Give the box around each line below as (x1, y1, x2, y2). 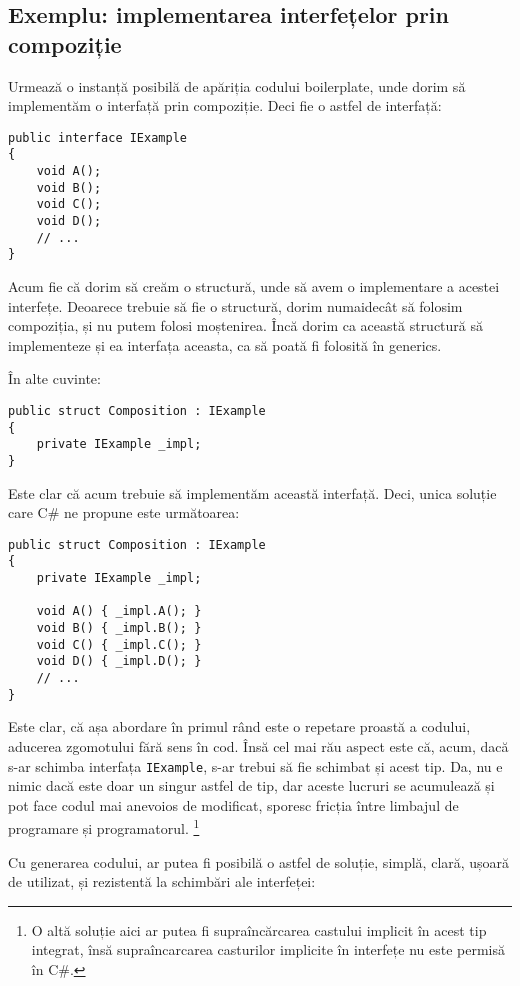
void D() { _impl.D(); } (36, 654, 202, 669)
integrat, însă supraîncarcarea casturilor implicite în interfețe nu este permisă (31, 939, 505, 960)
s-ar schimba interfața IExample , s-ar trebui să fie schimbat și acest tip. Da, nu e (8, 755, 503, 776)
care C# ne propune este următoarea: (8, 502, 240, 523)
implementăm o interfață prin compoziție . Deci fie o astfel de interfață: (8, 95, 442, 116)
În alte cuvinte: (8, 368, 101, 389)
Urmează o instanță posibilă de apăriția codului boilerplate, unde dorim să (8, 75, 466, 96)
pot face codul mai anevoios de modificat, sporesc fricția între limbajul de (8, 794, 459, 815)
